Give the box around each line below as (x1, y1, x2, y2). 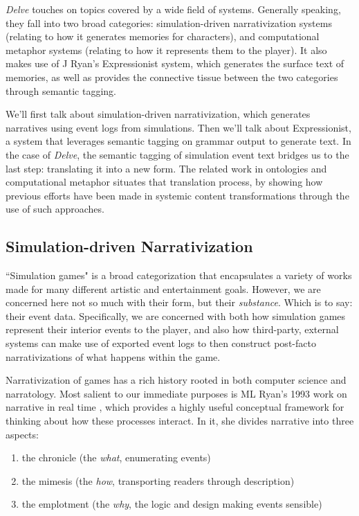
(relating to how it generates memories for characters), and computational (6, 29, 320, 44)
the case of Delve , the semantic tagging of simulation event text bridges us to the (6, 147, 349, 161)
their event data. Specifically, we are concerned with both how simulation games (6, 308, 346, 323)
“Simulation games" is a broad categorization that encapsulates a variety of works (6, 268, 352, 283)
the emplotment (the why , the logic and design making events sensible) (21, 497, 322, 511)
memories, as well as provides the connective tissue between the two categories (6, 69, 338, 84)
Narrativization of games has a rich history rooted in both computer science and (6, 373, 347, 387)
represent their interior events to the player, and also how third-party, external (6, 322, 339, 337)
